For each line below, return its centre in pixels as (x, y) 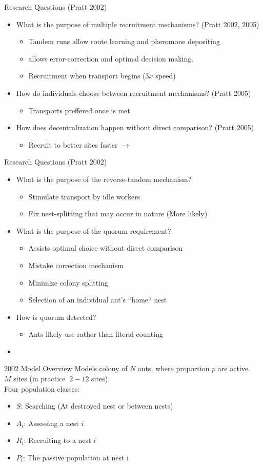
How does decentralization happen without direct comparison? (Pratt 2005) (135, 127)
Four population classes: (42, 388)
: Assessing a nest (51, 423)
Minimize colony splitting (68, 282)
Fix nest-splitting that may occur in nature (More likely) (118, 214)
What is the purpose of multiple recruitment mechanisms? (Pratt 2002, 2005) (138, 24)
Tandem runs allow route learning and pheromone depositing (124, 41)
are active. (234, 368)
